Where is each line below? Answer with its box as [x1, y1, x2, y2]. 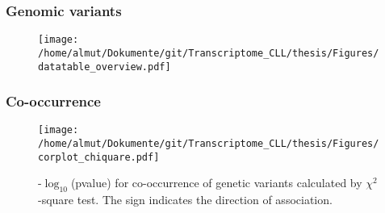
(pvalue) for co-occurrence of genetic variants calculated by [70, 174, 362, 191]
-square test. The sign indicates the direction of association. [38, 191, 333, 208]
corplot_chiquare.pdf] [38, 151, 160, 163]
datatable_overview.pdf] [38, 61, 171, 73]
